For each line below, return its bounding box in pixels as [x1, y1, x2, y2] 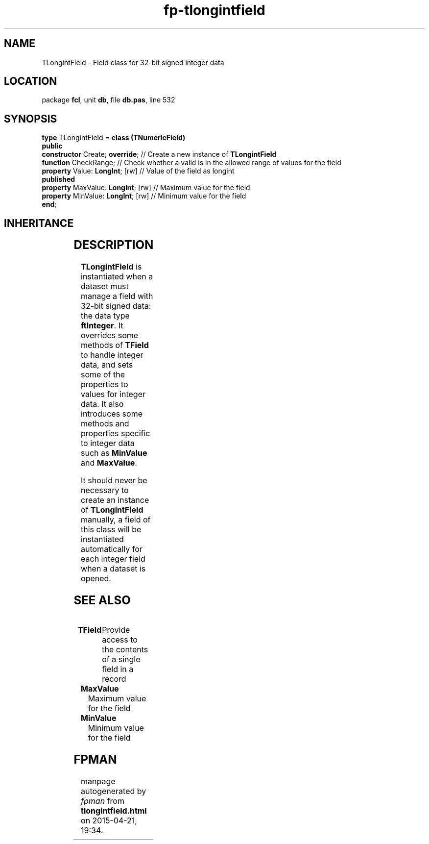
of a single [102, 654, 141, 664]
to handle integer [81, 350, 143, 360]
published [42, 175, 75, 184]
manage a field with [81, 291, 153, 301]
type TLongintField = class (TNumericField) [42, 133, 186, 142]
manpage [81, 776, 116, 786]
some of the [81, 370, 125, 380]
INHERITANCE [4, 217, 74, 229]
